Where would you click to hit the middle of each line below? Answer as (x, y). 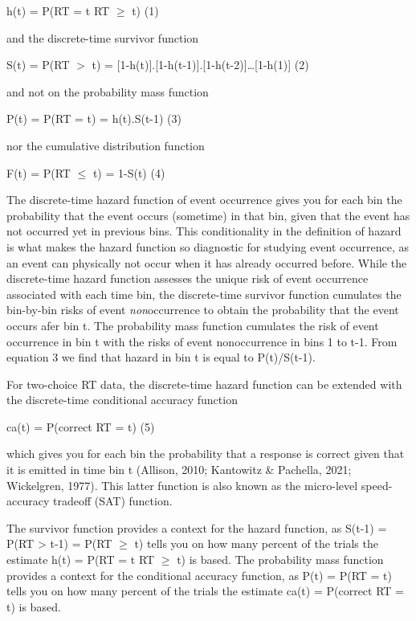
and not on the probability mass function (108, 91)
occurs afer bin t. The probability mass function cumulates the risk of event (193, 325)
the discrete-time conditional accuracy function (122, 400)
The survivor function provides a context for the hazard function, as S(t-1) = (197, 527)
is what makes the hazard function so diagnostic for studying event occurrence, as (208, 246)
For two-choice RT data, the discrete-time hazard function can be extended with (204, 384)
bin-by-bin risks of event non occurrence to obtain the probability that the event (203, 310)
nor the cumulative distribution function (106, 145)
